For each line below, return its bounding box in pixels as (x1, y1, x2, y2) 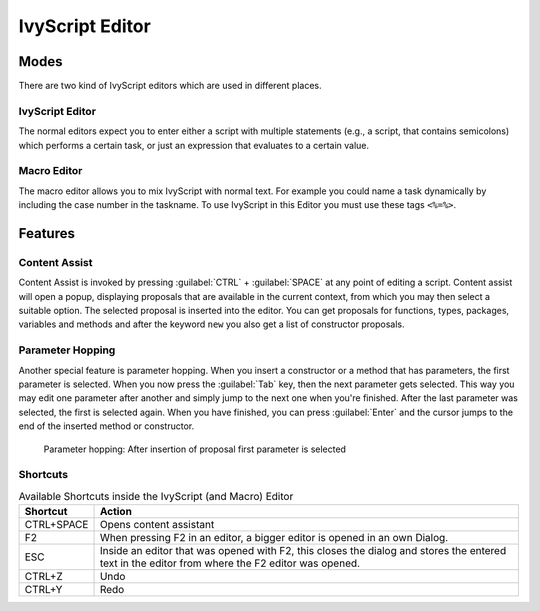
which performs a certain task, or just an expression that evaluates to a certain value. (18, 139, 370, 151)
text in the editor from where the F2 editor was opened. (99, 556, 360, 570)
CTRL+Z (24, 570, 64, 584)
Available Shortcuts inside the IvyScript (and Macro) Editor (18, 489, 294, 503)
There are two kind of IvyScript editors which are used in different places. (18, 80, 322, 92)
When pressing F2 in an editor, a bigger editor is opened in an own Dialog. (99, 531, 449, 545)
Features (18, 225, 75, 242)
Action (99, 505, 132, 519)
